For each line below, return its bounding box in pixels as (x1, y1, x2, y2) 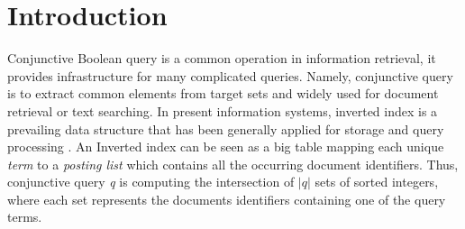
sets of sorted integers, (315, 172, 439, 191)
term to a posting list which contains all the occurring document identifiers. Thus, (7, 154, 459, 173)
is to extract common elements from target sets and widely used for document (7, 84, 439, 103)
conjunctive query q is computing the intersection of (7, 172, 295, 191)
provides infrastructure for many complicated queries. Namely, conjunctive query (7, 66, 453, 85)
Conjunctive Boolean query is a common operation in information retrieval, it (7, 49, 436, 68)
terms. (7, 207, 42, 226)
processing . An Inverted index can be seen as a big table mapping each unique (7, 137, 444, 156)
